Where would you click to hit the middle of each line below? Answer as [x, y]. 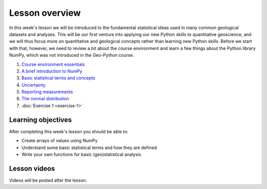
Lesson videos [32, 169]
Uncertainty [34, 85]
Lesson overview [45, 13]
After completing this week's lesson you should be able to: [69, 131]
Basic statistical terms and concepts [58, 78]
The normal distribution [45, 99]
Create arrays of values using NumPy [60, 141]
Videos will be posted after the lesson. [48, 180]
